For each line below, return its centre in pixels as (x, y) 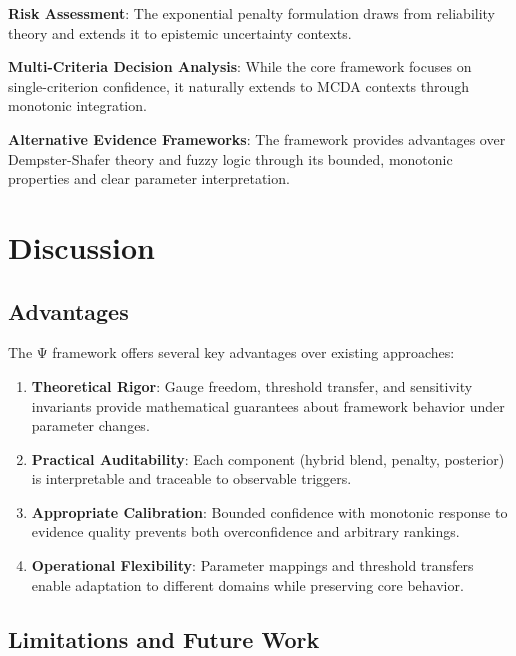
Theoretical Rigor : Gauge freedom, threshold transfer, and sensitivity (252, 385)
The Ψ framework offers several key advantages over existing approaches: (231, 352)
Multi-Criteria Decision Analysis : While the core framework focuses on (240, 66)
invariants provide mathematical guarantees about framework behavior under (268, 405)
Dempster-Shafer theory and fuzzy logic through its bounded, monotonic (230, 158)
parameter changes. (90, 425)
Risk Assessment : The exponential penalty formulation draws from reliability (252, 13)
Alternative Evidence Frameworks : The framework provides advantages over (257, 138)
